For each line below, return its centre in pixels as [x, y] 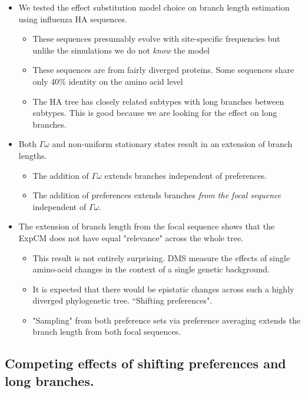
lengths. [33, 155]
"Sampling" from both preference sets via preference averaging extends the [167, 320]
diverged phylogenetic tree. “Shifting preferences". [122, 300]
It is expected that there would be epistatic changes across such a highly [163, 289]
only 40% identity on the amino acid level [108, 81]
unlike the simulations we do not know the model [121, 50]
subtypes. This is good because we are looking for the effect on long [155, 113]
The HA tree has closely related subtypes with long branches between [158, 101]
